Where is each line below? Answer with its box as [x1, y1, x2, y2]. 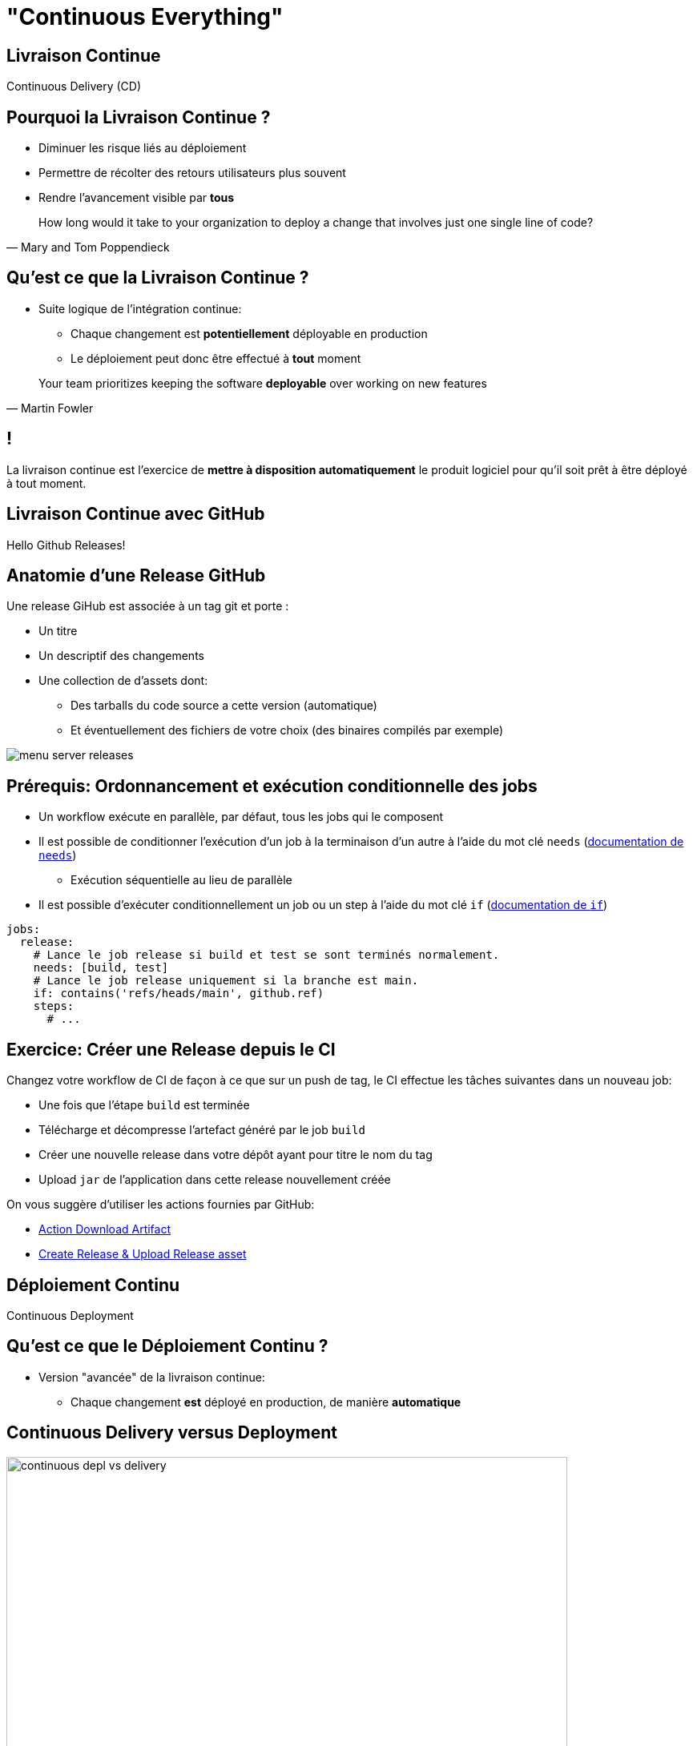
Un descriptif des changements [38, 649, 204, 663]
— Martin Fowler [6, 400, 94, 415]
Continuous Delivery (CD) [6, 79, 142, 94]
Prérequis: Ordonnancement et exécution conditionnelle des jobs [6, 775, 538, 796]
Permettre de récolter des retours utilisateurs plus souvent [38, 166, 346, 180]
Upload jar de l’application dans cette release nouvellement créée [38, 1173, 391, 1187]
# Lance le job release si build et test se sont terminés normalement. [33, 948, 500, 962]
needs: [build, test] [33, 961, 169, 975]
